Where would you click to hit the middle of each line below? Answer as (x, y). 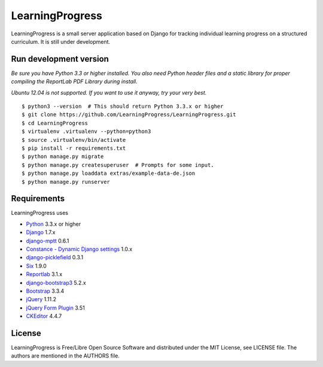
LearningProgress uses (40, 213)
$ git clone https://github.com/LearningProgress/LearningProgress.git (129, 115)
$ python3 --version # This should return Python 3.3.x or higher (123, 107)
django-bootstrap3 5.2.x (56, 283)
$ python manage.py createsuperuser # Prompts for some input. (118, 165)
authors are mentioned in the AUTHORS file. (65, 356)
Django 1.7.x (41, 232)
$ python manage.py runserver (66, 182)
